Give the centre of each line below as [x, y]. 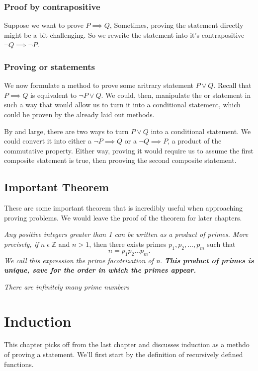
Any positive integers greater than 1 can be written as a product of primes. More [126, 234]
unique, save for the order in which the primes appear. [100, 270]
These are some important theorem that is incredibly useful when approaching [124, 208]
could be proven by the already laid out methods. [79, 114]
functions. [19, 364]
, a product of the [195, 141]
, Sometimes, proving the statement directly [176, 25]
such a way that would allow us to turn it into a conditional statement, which [122, 105]
